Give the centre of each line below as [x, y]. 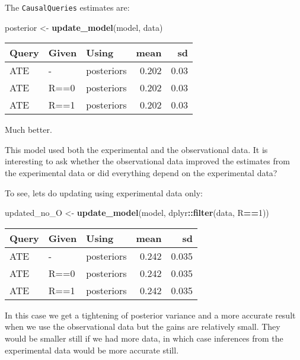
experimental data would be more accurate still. [92, 350]
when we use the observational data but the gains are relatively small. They [143, 326]
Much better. [28, 130]
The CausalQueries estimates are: [67, 7]
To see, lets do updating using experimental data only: [104, 192]
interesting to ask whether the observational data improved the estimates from [147, 161]
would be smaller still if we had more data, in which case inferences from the [144, 338]
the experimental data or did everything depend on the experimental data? [141, 173]
